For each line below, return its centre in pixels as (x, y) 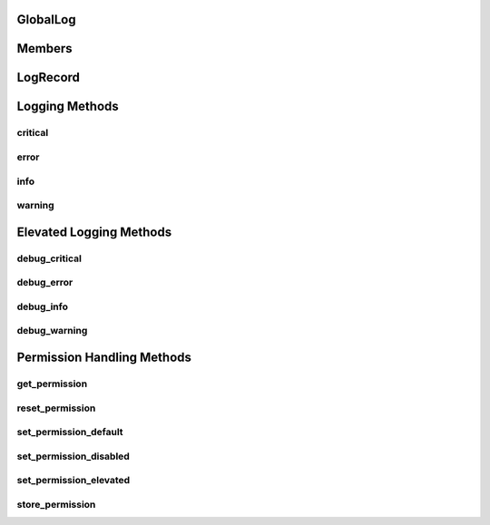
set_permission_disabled (73, 456)
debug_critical (49, 258)
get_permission (52, 384)
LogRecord (49, 78)
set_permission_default (70, 433)
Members (44, 49)
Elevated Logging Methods (94, 232)
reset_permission (56, 408)
